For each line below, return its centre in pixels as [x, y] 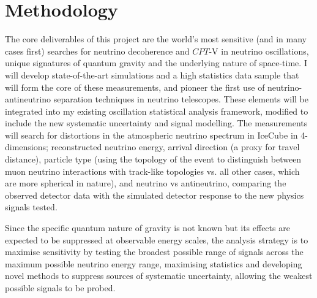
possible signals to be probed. [60, 288]
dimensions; [27, 147]
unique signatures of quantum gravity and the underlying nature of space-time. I [156, 63]
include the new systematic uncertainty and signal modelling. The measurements [156, 123]
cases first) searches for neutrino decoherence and [97, 51]
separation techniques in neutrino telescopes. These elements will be [181, 99]
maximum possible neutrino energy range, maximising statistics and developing [154, 263]
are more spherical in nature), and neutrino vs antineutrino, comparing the [146, 183]
